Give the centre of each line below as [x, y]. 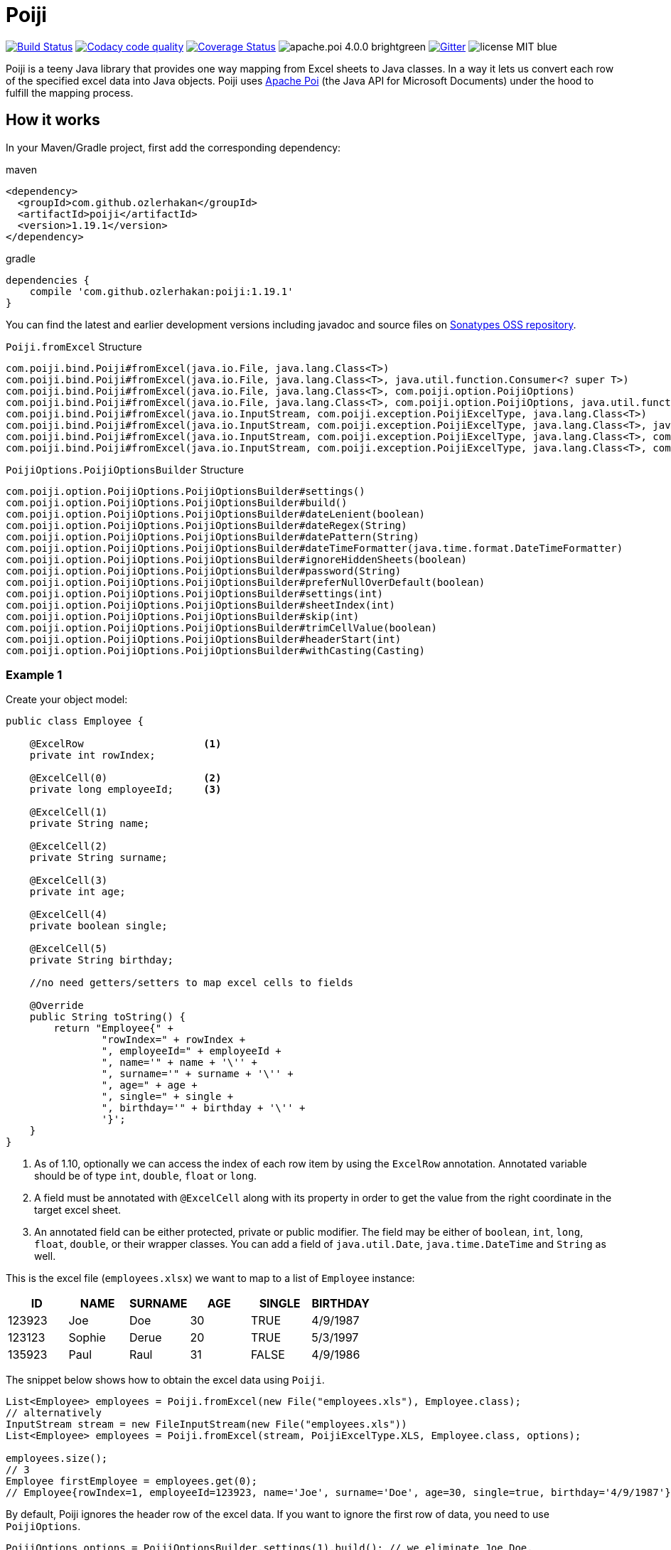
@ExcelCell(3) [69, 881]
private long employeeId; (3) [125, 790]
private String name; [90, 824]
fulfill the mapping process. [70, 92]
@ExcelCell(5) [69, 949]
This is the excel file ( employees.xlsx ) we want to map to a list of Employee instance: [210, 1278]
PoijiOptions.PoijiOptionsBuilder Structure [125, 469]
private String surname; [98, 858]
